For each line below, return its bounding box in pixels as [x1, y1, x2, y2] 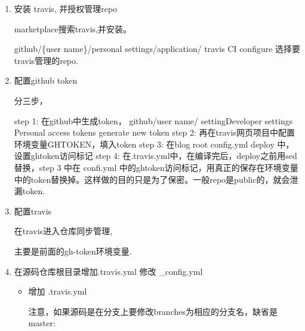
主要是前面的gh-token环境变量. [14, 244, 132, 257]
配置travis [14, 204, 52, 217]
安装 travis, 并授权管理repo [14, 2, 118, 14]
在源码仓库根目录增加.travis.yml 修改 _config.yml [14, 265, 203, 277]
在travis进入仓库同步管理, [14, 225, 113, 237]
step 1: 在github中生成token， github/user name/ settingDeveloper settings [14, 114, 293, 127]
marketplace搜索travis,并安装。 [14, 22, 131, 35]
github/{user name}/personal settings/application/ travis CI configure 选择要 [14, 42, 301, 55]
